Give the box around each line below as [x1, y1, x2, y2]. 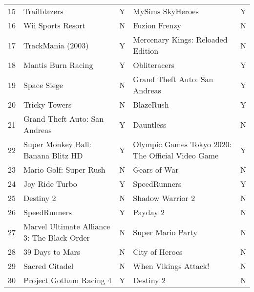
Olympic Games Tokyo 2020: [133, 138, 232, 150]
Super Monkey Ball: [23, 138, 91, 150]
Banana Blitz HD [23, 150, 83, 161]
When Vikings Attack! [133, 260, 210, 271]
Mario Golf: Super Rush [23, 164, 106, 175]
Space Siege [23, 79, 63, 90]
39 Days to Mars [23, 246, 80, 257]
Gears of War [133, 164, 179, 175]
